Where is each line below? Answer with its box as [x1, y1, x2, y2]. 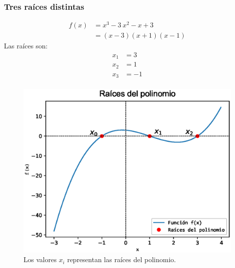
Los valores [23, 254, 57, 265]
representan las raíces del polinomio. [67, 254, 176, 265]
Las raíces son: [4, 41, 48, 51]
